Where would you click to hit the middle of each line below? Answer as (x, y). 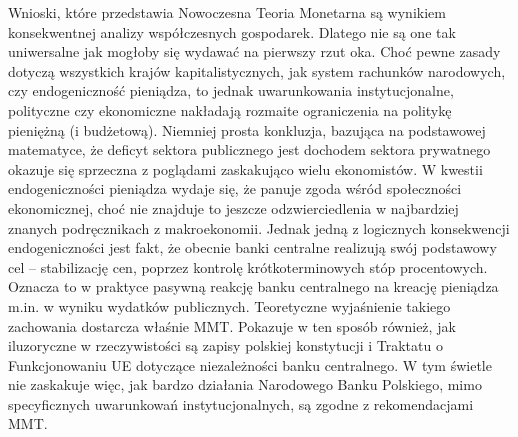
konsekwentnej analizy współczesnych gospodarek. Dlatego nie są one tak (232, 31)
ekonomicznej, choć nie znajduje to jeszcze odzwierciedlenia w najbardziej (233, 207)
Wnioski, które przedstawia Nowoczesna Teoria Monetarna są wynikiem (227, 12)
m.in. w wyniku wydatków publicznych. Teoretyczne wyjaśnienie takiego (229, 305)
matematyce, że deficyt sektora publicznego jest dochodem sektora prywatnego (249, 149)
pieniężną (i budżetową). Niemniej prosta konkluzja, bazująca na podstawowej (247, 129)
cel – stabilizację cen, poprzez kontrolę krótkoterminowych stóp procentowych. (248, 266)
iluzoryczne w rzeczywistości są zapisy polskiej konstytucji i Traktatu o (225, 345)
